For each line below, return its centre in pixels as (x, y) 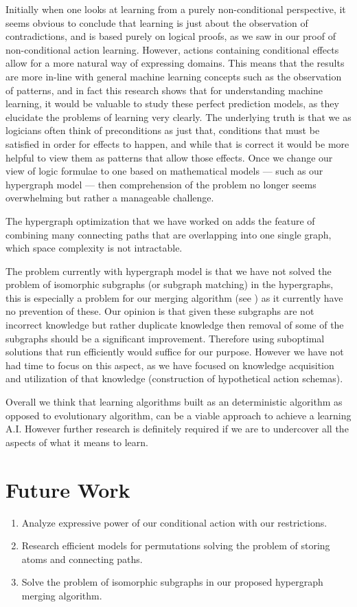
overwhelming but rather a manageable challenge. (110, 198)
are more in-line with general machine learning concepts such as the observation (174, 76)
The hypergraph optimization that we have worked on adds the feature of (160, 220)
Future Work (68, 489)
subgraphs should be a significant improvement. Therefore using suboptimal (165, 338)
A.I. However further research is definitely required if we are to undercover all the (177, 429)
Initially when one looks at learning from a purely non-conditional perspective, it (176, 9)
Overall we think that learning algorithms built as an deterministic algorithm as (174, 402)
